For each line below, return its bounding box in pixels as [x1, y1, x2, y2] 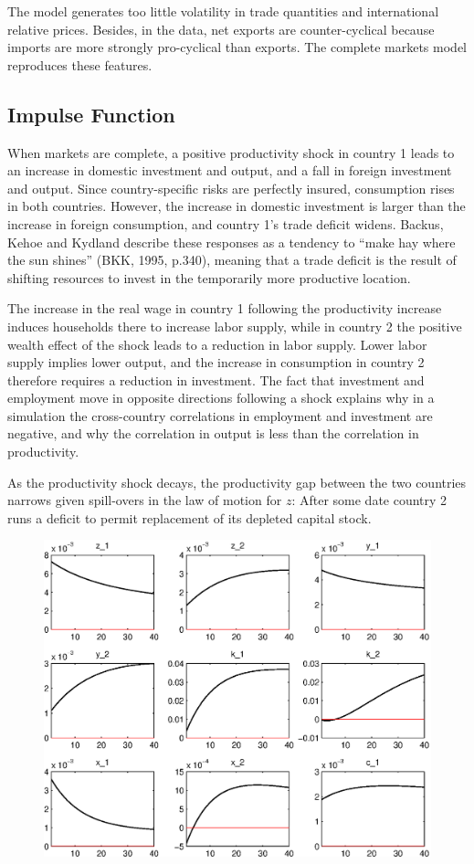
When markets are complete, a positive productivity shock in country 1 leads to [7, 142, 455, 162]
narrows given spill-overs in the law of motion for [7, 490, 282, 510]
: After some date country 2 [291, 490, 448, 510]
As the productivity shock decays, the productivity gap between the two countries [7, 472, 467, 491]
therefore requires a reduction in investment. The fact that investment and [7, 370, 425, 389]
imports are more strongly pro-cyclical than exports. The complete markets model [7, 37, 467, 57]
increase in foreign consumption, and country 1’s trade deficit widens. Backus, [7, 214, 444, 233]
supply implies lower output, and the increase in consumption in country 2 [7, 353, 425, 372]
